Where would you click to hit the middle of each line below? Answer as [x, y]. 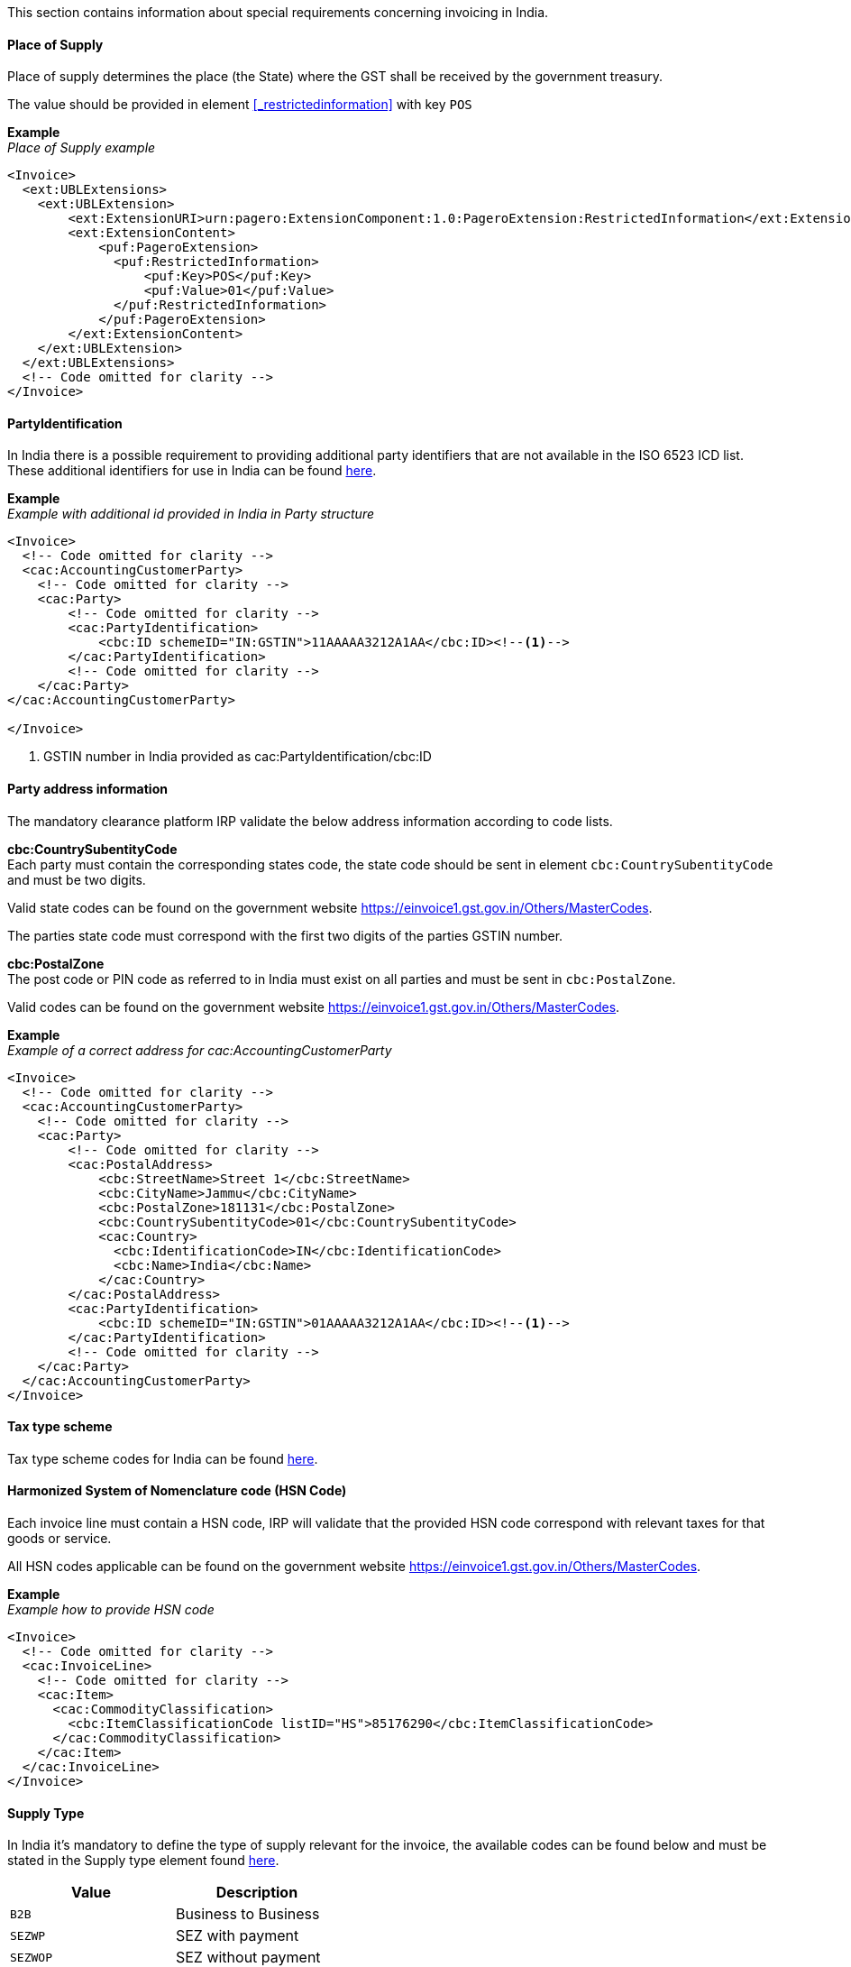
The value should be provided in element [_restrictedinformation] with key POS [240, 105]
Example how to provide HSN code [111, 1610]
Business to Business [247, 1914]
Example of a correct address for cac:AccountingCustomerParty [200, 1050]
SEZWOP [31, 1957]
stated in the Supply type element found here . [143, 1861]
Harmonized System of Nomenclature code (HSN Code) [177, 1491]
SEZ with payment [237, 1936]
